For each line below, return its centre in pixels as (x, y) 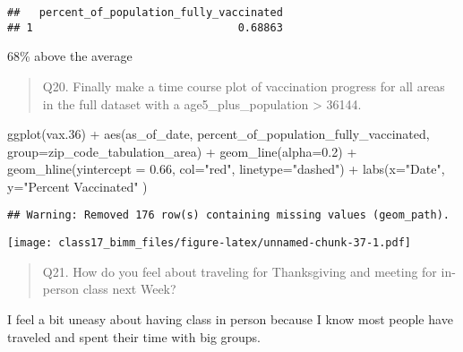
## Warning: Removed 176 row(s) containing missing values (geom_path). (228, 215)
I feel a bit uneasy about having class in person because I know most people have (230, 318)
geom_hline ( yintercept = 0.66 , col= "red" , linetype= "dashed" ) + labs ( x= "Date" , (226, 169)
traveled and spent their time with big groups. (134, 336)
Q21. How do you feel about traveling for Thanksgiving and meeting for (240, 271)
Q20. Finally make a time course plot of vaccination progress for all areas (244, 86)
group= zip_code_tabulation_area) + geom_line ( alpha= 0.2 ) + (182, 151)
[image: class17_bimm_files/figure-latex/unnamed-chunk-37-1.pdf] (210, 243)
